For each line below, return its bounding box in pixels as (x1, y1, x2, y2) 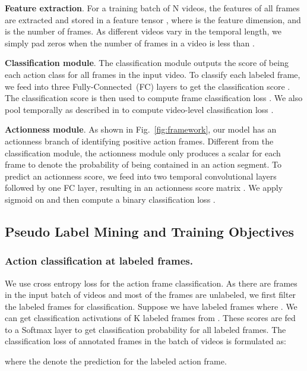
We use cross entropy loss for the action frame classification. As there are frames (5, 276, 297, 289)
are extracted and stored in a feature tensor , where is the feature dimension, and (5, 13, 301, 26)
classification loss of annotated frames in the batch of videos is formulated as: (5, 335, 286, 347)
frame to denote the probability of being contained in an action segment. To (5, 158, 282, 171)
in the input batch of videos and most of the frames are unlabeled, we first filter (5, 288, 296, 301)
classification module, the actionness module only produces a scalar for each (5, 146, 281, 159)
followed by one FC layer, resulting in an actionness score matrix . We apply (5, 181, 283, 194)
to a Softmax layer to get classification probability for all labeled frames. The (5, 323, 286, 335)
